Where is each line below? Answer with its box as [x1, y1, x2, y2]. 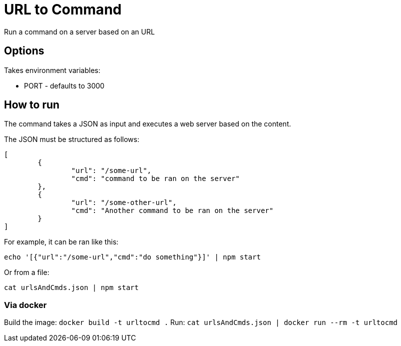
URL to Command [4, 1, 122, 18]
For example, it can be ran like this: [4, 237, 119, 246]
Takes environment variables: [4, 65, 101, 74]
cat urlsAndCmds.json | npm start [4, 283, 139, 292]
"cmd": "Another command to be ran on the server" [71, 206, 274, 215]
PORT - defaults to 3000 [24, 81, 105, 90]
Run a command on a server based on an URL [4, 27, 155, 36]
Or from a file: [4, 268, 49, 277]
